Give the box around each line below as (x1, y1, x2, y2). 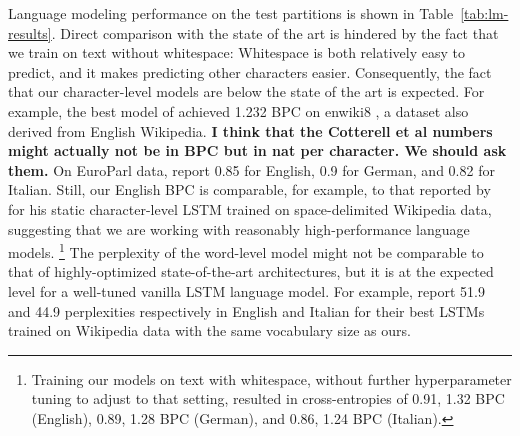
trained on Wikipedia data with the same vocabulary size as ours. (8, 320, 411, 341)
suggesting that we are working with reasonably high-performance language (8, 218, 470, 239)
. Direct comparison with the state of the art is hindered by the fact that (51, 22, 499, 43)
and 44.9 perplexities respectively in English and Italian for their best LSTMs (8, 300, 485, 321)
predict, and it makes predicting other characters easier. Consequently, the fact (8, 61, 492, 82)
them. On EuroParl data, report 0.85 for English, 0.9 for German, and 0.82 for (8, 159, 495, 180)
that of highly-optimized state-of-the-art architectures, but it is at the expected (8, 261, 494, 282)
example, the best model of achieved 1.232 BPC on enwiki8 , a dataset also (8, 100, 469, 121)
